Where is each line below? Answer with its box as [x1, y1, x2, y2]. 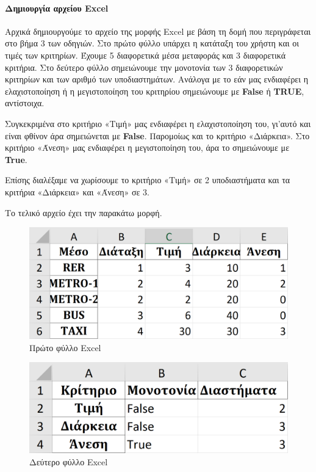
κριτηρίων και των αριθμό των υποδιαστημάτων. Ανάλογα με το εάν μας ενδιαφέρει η [5, 73, 309, 85]
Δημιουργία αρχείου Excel [5, 1, 109, 14]
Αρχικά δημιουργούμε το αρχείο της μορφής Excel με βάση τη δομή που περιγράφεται [5, 24, 311, 37]
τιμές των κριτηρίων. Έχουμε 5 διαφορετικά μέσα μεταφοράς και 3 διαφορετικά [5, 48, 286, 61]
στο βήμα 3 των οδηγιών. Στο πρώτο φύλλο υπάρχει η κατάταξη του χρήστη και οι [5, 37, 300, 49]
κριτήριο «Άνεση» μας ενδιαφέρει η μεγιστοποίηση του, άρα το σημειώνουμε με [5, 141, 290, 154]
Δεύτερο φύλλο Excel [29, 455, 108, 468]
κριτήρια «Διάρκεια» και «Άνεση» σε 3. [5, 185, 150, 198]
